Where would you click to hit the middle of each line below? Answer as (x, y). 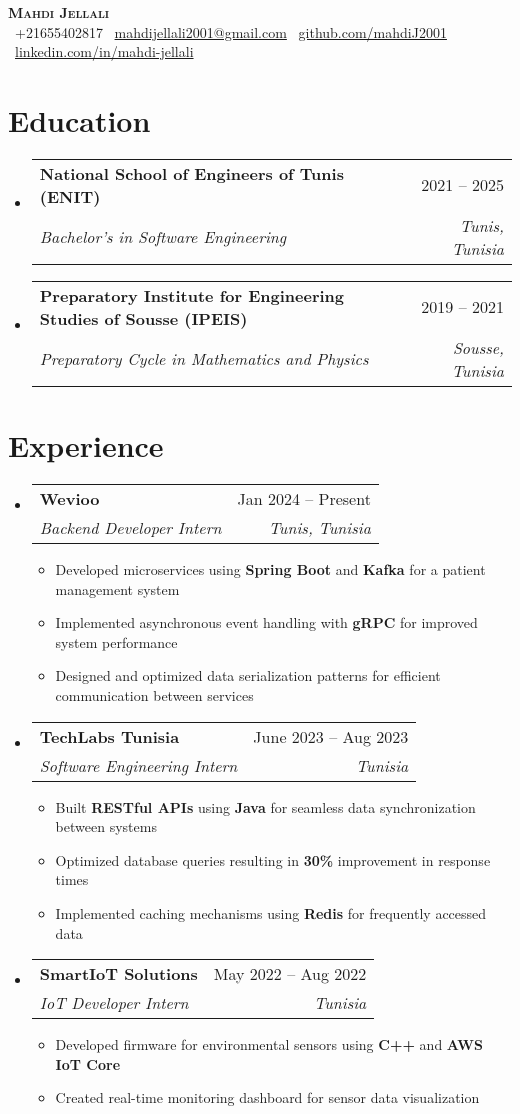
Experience (86, 445)
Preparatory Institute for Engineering (192, 295)
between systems (106, 826)
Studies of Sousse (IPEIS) (143, 318)
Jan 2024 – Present (304, 499)
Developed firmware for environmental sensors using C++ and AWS (269, 1044)
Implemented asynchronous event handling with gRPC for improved (266, 622)
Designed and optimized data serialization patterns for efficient (248, 675)
